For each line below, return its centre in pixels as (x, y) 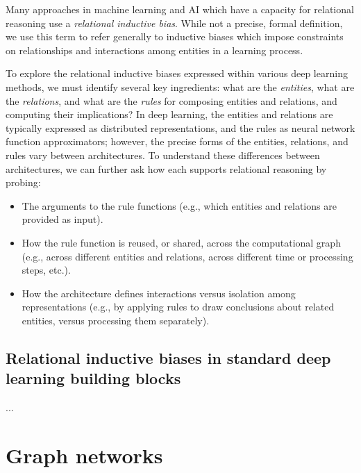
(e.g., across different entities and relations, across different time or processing (187, 256)
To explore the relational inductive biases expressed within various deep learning (177, 73)
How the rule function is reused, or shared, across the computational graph (181, 242)
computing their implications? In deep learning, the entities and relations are (169, 114)
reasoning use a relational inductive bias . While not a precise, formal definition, (174, 23)
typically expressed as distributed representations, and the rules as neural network (180, 127)
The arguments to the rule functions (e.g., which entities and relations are (179, 205)
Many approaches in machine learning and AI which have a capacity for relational (180, 9)
